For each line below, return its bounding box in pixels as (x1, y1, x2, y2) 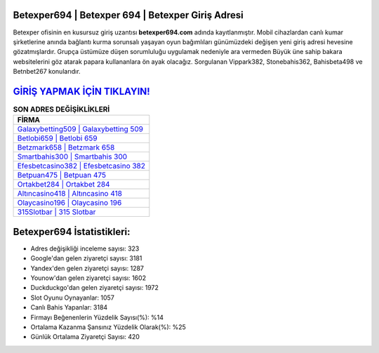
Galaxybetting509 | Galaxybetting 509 (17, 124, 144, 134)
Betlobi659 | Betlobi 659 (17, 133, 98, 143)
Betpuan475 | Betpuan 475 (17, 171, 107, 180)
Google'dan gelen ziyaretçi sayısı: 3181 (30, 254, 142, 262)
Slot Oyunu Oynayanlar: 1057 (30, 293, 115, 302)
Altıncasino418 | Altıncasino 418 (17, 189, 123, 199)
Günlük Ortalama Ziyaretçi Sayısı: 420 (30, 333, 140, 341)
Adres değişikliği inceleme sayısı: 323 (30, 244, 140, 253)
